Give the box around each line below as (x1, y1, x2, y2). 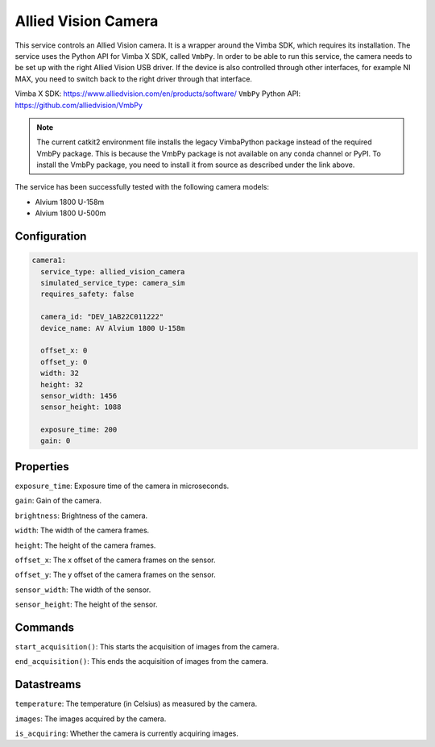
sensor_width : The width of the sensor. (14, 585, 151, 595)
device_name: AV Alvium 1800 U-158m (40, 323, 185, 332)
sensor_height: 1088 (40, 403, 122, 411)
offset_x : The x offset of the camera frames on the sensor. (14, 555, 216, 565)
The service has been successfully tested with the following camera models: (14, 182, 270, 192)
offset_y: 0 (40, 357, 88, 366)
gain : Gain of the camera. (14, 496, 102, 506)
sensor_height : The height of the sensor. (14, 599, 158, 609)
